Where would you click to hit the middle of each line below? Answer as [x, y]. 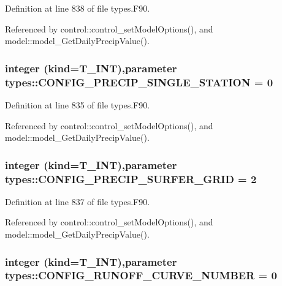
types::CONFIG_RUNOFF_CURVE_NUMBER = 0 [141, 275]
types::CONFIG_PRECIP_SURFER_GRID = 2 [131, 179]
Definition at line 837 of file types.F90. [78, 201]
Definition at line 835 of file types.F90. [78, 104]
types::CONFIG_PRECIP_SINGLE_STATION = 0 [139, 82]
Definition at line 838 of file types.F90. [78, 8]
